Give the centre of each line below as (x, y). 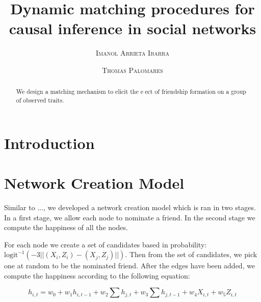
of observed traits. (40, 100)
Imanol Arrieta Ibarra (133, 53)
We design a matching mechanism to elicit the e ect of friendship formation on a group (131, 92)
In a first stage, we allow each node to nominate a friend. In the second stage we (130, 217)
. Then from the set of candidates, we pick (191, 254)
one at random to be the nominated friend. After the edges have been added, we (130, 266)
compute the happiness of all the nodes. (66, 227)
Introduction (49, 143)
